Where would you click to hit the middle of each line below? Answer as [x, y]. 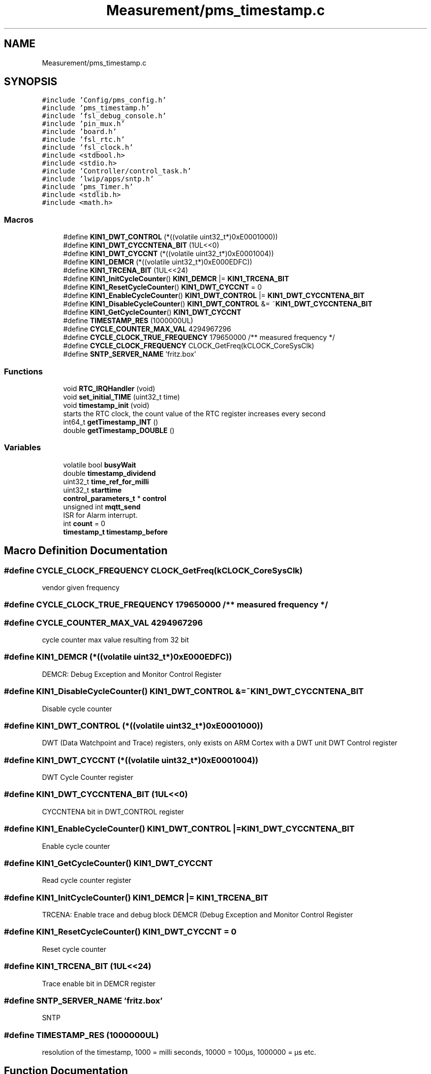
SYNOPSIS [31, 82]
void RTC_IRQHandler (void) [109, 388]
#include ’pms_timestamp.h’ [96, 108]
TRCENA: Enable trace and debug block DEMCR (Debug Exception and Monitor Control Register [198, 915]
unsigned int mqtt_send [102, 506]
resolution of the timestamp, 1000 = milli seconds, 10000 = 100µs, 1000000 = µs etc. [179, 1052]
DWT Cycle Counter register [88, 777]
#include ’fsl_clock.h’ [88, 148]
